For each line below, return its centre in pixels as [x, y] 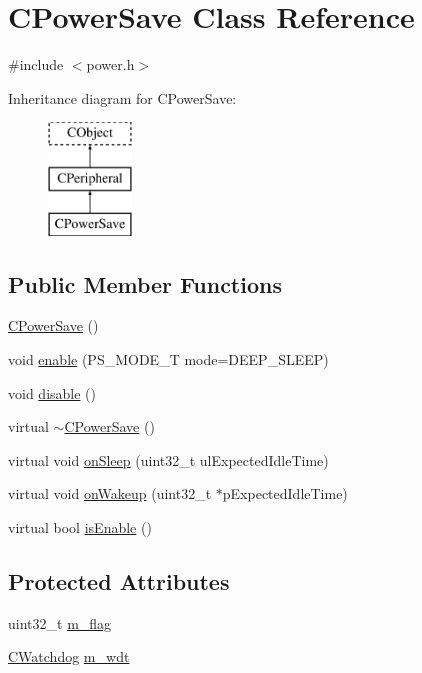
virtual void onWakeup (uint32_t [110, 493]
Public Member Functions [145, 283]
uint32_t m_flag [60, 622]
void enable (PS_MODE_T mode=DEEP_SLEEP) [168, 359]
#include [36, 64]
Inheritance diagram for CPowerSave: [122, 97]
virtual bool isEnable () [80, 527]
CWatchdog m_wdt [69, 656]
